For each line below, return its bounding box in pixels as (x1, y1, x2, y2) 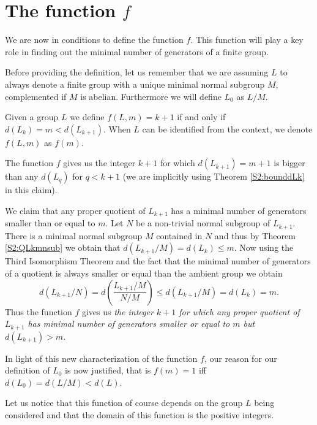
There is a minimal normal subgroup (5, 229, 143, 242)
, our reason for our (204, 351, 277, 364)
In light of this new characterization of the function (5, 351, 198, 364)
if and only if (177, 110, 226, 123)
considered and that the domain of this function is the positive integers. (5, 408, 274, 421)
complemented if (5, 90, 67, 102)
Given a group (5, 110, 59, 123)
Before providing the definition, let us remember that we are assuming (5, 66, 269, 78)
